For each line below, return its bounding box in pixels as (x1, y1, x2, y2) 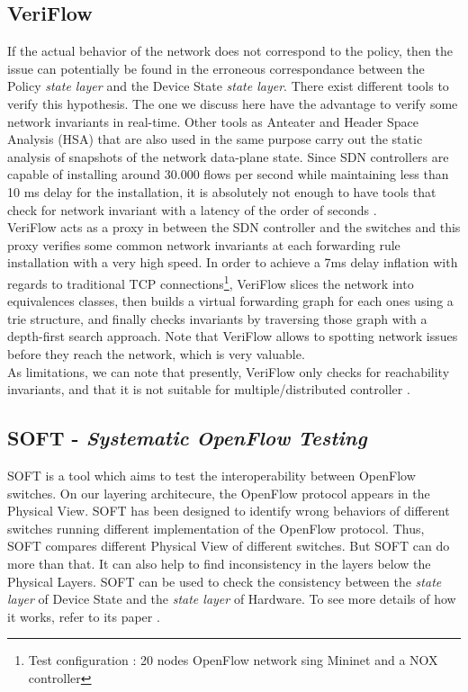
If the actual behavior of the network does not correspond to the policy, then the (7, 41, 453, 60)
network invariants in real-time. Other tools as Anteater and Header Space (7, 112, 419, 130)
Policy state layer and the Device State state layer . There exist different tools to (7, 76, 449, 95)
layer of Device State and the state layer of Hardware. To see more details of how (7, 589, 456, 608)
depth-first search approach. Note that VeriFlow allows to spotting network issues (7, 327, 458, 346)
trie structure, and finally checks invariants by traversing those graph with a (7, 309, 427, 328)
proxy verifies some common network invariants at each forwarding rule (7, 235, 400, 254)
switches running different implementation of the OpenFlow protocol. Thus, (7, 518, 425, 537)
